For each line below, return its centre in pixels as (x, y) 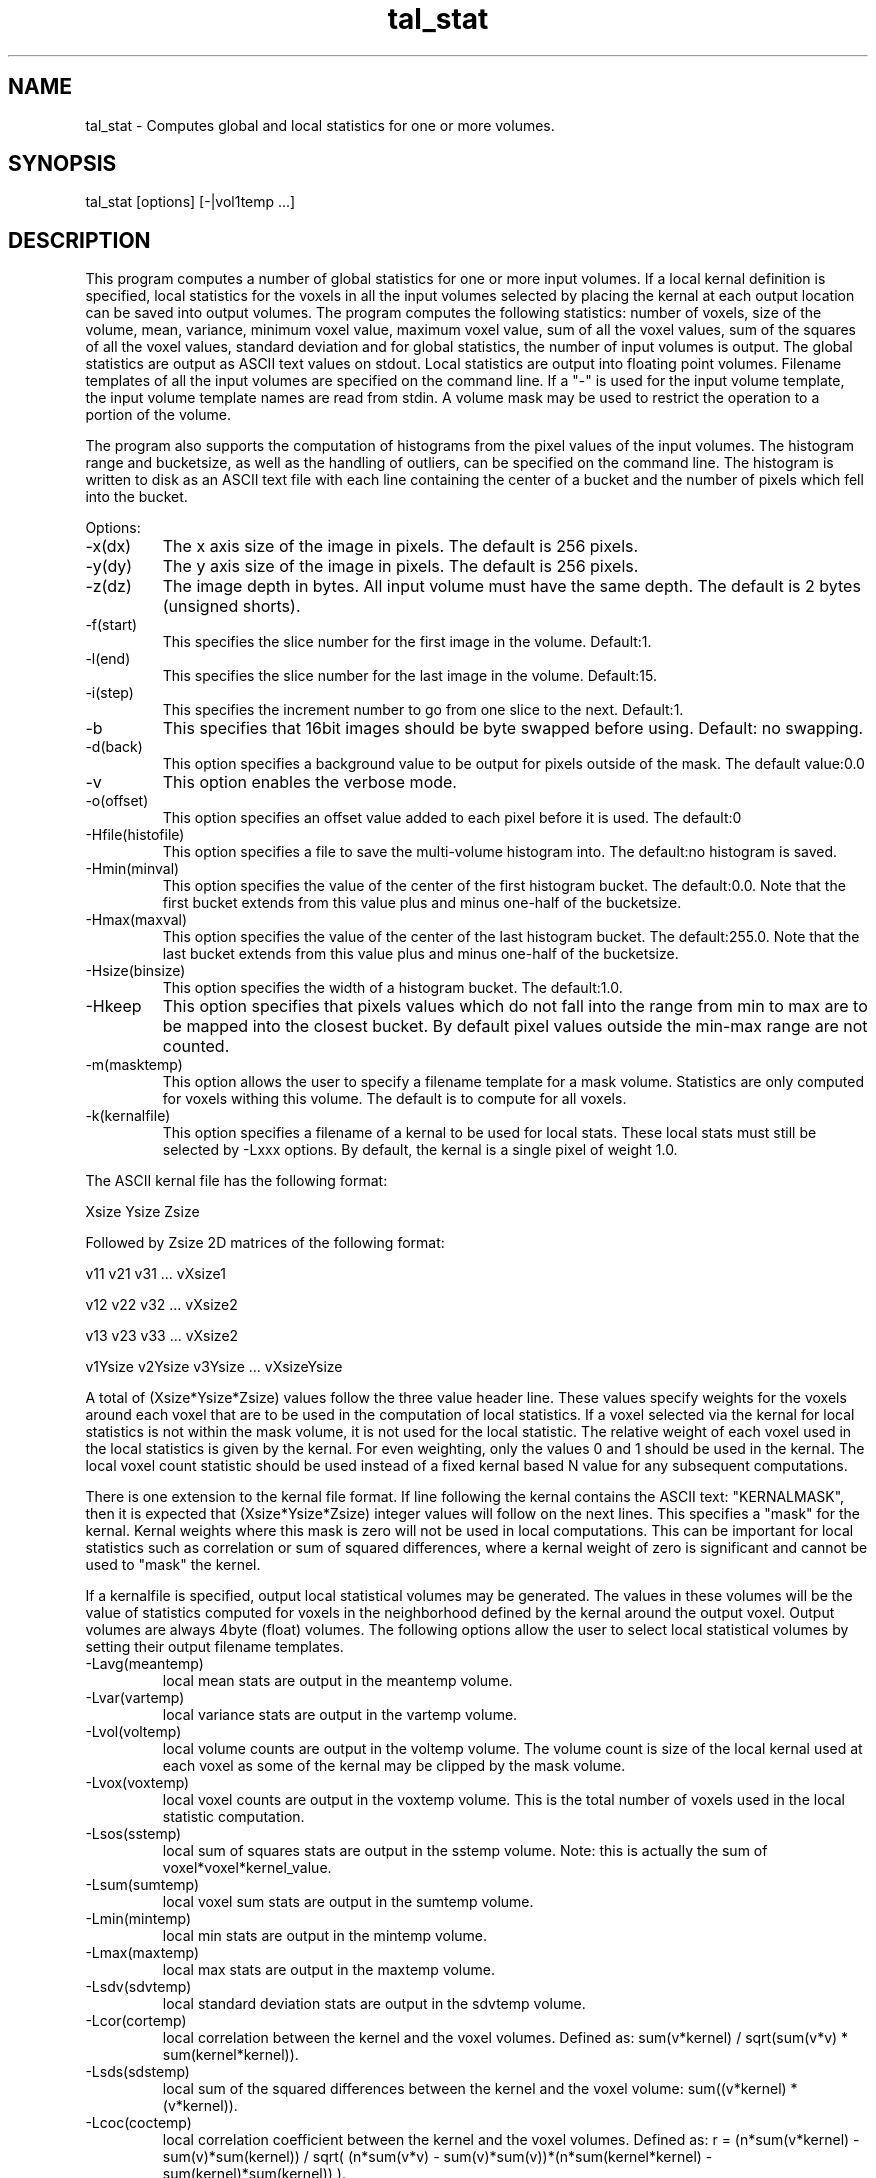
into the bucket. (136, 497)
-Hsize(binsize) (135, 971)
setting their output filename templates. (214, 1647)
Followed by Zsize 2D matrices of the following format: (265, 1243)
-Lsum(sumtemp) (142, 1885)
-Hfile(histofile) (135, 835)
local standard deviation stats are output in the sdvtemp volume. (374, 2004)
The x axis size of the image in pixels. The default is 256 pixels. (400, 546)
